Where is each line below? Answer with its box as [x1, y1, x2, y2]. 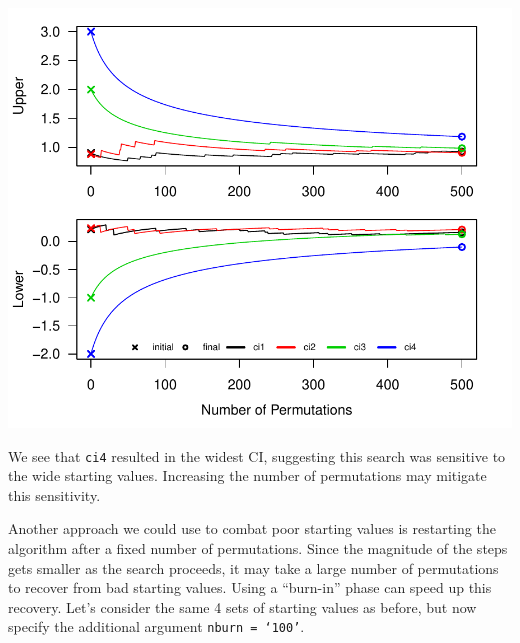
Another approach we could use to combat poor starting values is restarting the [8, 518, 496, 539]
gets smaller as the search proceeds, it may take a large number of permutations [8, 557, 499, 578]
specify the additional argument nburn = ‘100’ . [8, 616, 305, 637]
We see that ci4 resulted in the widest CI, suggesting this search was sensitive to [8, 445, 506, 466]
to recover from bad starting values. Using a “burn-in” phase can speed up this [8, 577, 492, 598]
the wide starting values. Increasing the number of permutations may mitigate [8, 465, 487, 486]
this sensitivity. [8, 484, 101, 505]
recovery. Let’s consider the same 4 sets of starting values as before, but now [8, 596, 477, 617]
